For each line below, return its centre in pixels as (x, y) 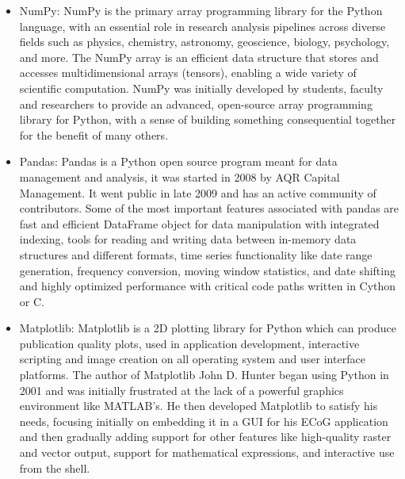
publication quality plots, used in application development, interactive (189, 343)
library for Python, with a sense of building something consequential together (208, 119)
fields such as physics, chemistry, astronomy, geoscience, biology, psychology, (204, 42)
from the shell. (55, 468)
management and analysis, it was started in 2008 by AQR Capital (180, 176)
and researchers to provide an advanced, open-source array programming (196, 103)
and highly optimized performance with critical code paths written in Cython (208, 286)
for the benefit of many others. (94, 134)
